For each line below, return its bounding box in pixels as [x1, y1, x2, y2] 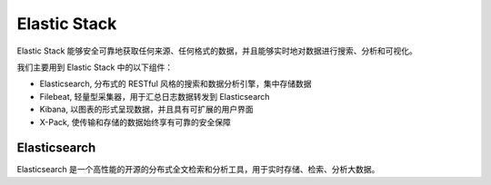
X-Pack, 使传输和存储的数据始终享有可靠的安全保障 [39, 116, 231, 127]
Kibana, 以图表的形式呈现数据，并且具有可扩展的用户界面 [39, 104, 254, 115]
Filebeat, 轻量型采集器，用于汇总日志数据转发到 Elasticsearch [39, 91, 270, 102]
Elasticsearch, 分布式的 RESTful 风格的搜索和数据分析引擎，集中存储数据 [39, 78, 312, 90]
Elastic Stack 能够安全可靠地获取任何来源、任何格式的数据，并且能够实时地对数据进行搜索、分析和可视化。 [16, 45, 418, 56]
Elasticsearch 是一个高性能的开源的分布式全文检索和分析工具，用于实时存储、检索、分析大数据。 [16, 164, 380, 175]
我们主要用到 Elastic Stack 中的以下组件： [16, 62, 174, 73]
